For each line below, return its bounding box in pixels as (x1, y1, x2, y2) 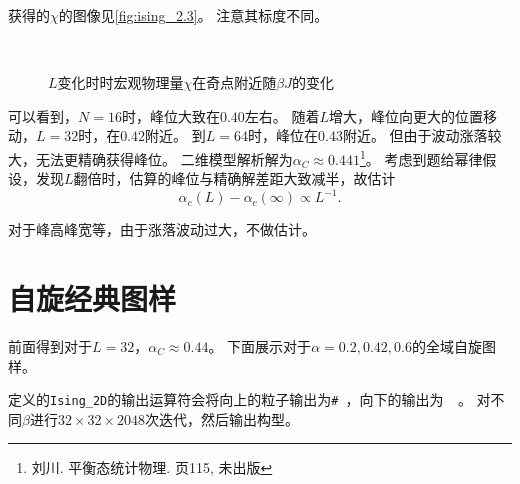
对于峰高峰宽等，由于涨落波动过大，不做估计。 (8, 219, 316, 240)
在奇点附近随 (192, 72, 277, 93)
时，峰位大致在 (121, 105, 220, 126)
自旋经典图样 (8, 278, 177, 319)
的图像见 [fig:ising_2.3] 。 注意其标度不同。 (58, 5, 329, 25)
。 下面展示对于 (208, 336, 312, 357)
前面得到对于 (8, 336, 92, 357)
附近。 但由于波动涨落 (342, 125, 488, 146)
